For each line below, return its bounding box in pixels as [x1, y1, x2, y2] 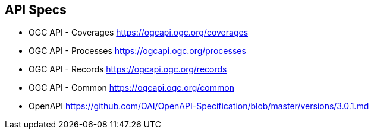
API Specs [5, 2, 67, 17]
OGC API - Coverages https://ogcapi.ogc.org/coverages [29, 27, 249, 38]
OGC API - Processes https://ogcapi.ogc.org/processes [29, 46, 246, 56]
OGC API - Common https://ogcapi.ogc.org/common [29, 82, 234, 93]
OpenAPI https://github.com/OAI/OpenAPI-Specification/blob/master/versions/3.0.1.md [29, 101, 369, 111]
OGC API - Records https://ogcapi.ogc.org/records [29, 64, 227, 75]
